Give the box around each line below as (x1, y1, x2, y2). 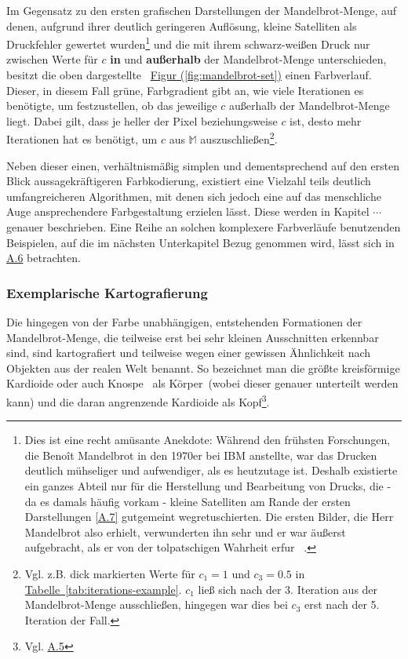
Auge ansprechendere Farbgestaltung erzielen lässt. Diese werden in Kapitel (6, 203, 370, 220)
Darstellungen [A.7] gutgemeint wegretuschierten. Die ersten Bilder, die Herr (24, 508, 394, 525)
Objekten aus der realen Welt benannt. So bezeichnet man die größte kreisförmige (6, 359, 400, 376)
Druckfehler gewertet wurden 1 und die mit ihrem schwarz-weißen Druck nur (6, 34, 370, 52)
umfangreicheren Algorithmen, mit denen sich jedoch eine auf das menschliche (6, 188, 381, 204)
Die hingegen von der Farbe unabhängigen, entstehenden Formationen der (6, 314, 362, 330)
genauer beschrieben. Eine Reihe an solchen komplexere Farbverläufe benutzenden (6, 219, 401, 235)
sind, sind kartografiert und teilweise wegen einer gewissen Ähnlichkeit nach (6, 344, 371, 361)
